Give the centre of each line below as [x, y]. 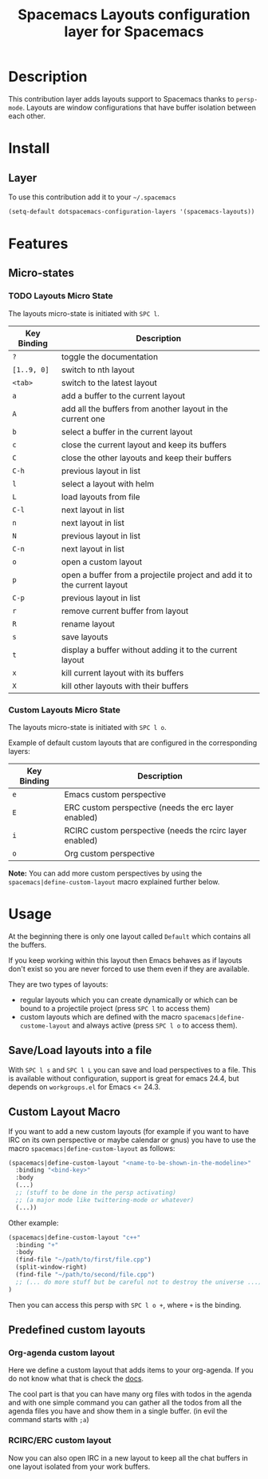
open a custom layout [101, 562]
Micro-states [41, 273]
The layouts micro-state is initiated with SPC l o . [87, 727]
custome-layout [45, 1026]
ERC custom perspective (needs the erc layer [149, 808]
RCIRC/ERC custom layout [60, 1441]
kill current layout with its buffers [122, 672]
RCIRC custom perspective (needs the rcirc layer [156, 830]
